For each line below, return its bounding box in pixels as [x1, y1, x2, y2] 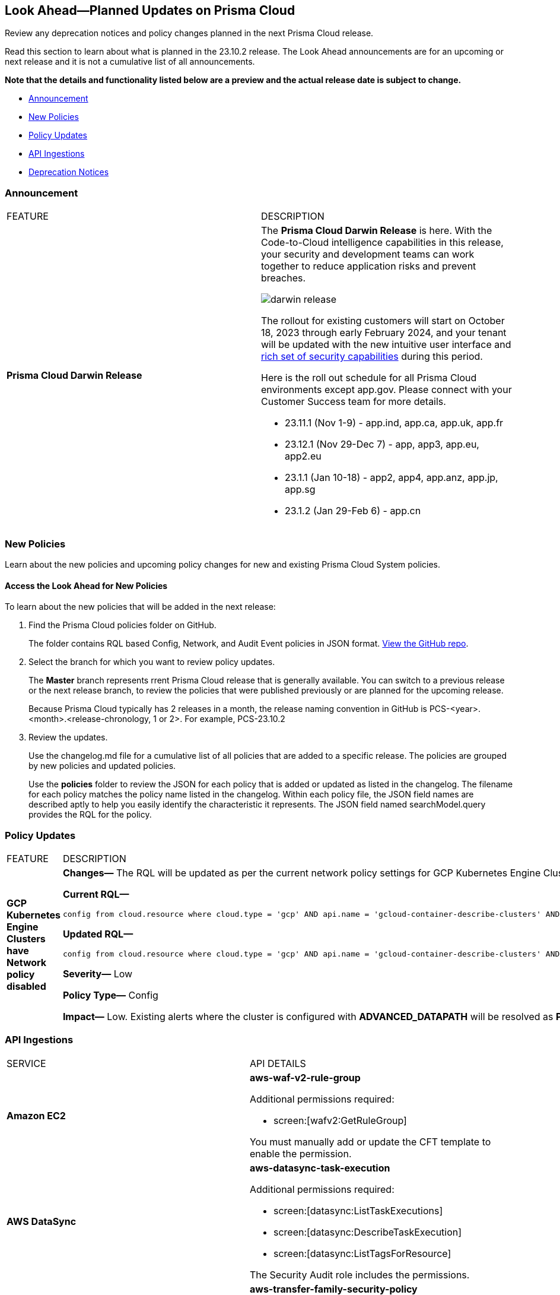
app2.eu [285, 450, 322, 463]
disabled [7, 980, 46, 992]
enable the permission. [249, 1147, 352, 1160]
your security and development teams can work [261, 248, 475, 261]
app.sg [285, 483, 316, 496]
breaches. [261, 272, 306, 284]
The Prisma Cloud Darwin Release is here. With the [261, 224, 492, 237]
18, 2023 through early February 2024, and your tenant [261, 327, 507, 339]
